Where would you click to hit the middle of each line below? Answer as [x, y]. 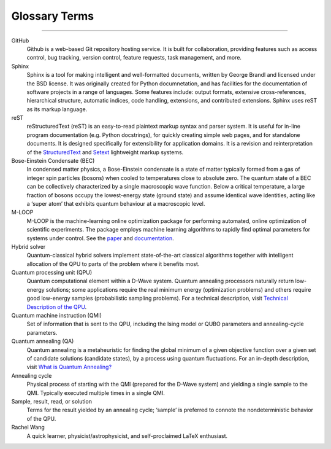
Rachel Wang [28, 428]
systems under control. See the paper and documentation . [100, 238]
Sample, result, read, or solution [51, 401]
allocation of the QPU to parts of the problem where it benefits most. [113, 264]
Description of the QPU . [57, 306]
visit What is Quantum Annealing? [69, 367]
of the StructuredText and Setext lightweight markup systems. [105, 152]
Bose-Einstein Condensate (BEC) [53, 161]
